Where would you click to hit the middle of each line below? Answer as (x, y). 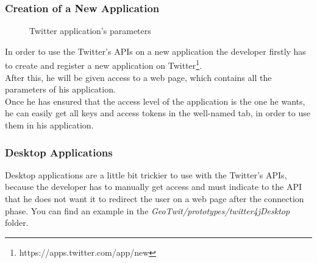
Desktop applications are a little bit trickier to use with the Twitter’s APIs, (146, 174)
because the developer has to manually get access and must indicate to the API (154, 187)
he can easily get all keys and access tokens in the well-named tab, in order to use (158, 113)
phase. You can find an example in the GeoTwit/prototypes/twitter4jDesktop (148, 210)
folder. (17, 223)
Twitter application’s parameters (90, 31)
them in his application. (49, 125)
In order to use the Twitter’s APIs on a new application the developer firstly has (155, 51)
